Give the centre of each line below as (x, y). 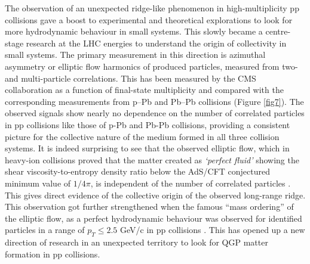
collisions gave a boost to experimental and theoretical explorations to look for (149, 19)
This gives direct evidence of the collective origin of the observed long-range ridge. (155, 195)
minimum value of (38, 183)
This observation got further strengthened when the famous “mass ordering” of (149, 206)
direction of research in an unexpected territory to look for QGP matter (136, 242)
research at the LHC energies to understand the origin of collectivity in (156, 43)
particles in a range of (45, 230)
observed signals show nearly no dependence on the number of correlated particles (155, 113)
